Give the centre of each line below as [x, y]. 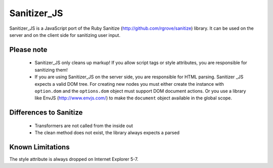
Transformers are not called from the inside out [84, 126]
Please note [28, 50]
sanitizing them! [51, 70]
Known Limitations [40, 147]
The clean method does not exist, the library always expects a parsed [107, 133]
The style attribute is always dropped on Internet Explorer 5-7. [74, 159]
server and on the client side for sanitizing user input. [65, 35]
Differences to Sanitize [46, 113]
